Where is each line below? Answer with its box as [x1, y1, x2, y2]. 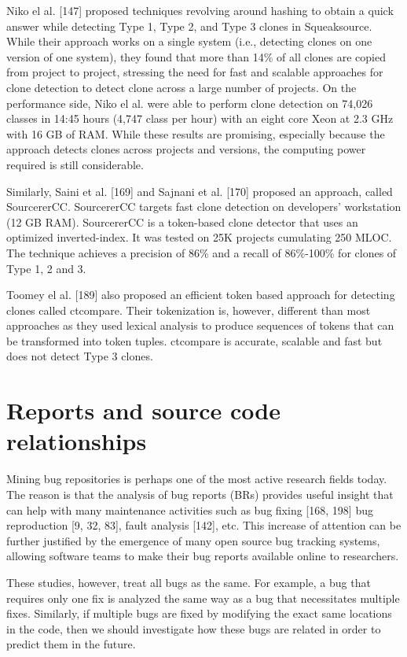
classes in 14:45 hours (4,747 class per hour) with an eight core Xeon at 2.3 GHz [6, 110, 394, 127]
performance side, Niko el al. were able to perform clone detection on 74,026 [6, 94, 373, 111]
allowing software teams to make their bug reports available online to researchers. [6, 548, 399, 564]
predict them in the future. [6, 636, 136, 652]
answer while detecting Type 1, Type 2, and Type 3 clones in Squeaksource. [6, 17, 372, 34]
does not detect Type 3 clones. [6, 348, 153, 364]
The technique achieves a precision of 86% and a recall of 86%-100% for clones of [6, 244, 397, 260]
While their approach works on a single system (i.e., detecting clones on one [6, 33, 372, 50]
